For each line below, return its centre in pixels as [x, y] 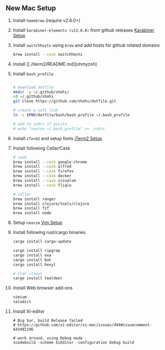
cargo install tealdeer [38, 278]
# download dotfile [33, 87]
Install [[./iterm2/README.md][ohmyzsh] [55, 64]
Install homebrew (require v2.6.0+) [46, 20]
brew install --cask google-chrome [50, 162]
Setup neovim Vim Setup [38, 222]
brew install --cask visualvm [44, 181]
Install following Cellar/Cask [41, 148]
